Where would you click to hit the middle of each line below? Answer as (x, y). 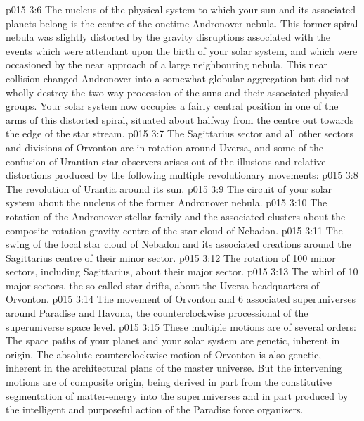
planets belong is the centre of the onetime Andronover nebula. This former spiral (182, 23)
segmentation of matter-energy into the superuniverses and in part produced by (177, 395)
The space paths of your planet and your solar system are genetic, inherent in (173, 340)
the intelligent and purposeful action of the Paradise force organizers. (155, 409)
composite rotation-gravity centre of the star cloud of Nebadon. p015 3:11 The (174, 230)
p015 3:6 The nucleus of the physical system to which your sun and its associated (181, 9)
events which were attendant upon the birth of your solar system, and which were (182, 50)
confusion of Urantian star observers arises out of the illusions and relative (166, 161)
